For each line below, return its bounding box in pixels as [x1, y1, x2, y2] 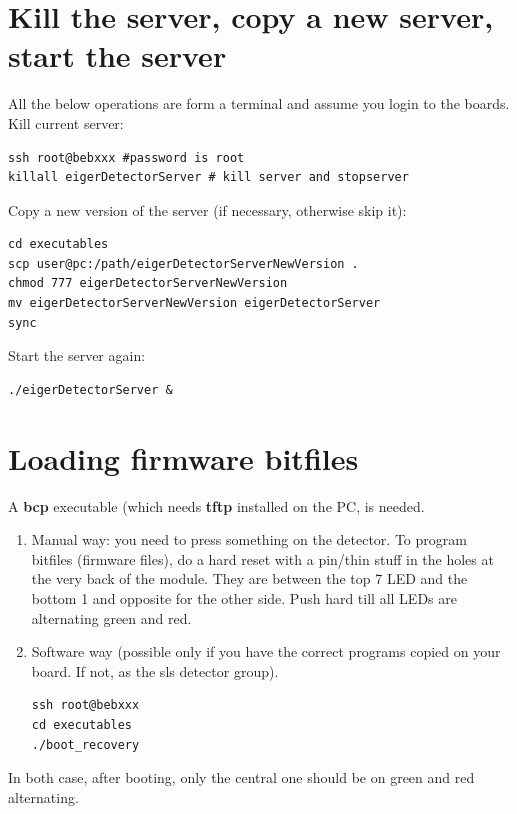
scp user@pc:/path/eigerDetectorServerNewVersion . [8, 256, 359, 271]
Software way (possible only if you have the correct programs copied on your [31, 641, 501, 662]
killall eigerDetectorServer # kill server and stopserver [8, 170, 409, 185]
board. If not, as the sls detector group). [31, 660, 279, 681]
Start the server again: [8, 345, 146, 366]
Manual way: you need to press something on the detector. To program [31, 529, 467, 550]
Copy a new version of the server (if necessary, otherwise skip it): [8, 199, 407, 220]
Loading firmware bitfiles [8, 437, 359, 478]
